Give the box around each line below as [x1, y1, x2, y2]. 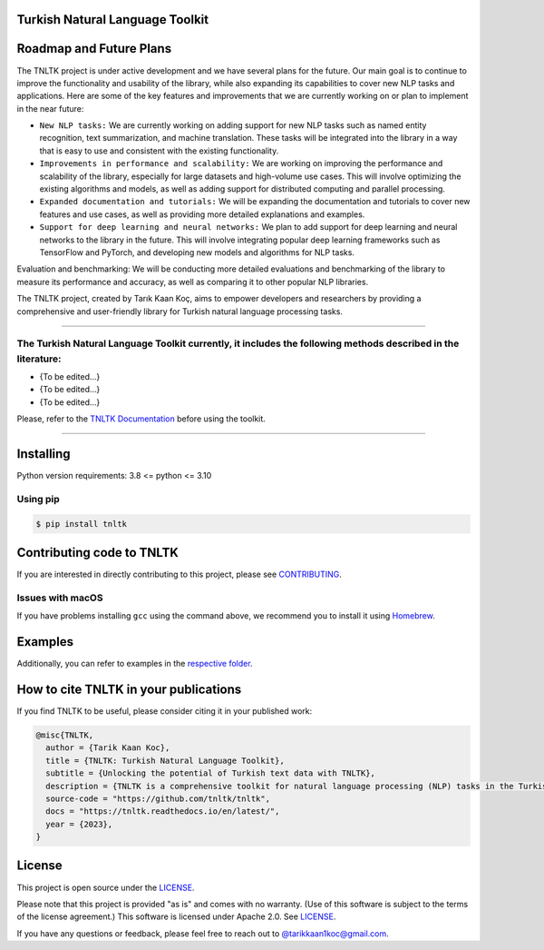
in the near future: [16, 103, 84, 114]
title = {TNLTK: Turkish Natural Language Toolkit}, [45, 755, 285, 766]
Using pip [16, 492, 61, 505]
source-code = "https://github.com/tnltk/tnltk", [45, 793, 271, 804]
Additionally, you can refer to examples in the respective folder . [16, 658, 253, 669]
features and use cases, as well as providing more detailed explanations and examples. [39, 209, 365, 220]
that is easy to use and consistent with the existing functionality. [39, 145, 279, 156]
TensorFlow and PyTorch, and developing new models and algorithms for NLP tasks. [39, 247, 355, 258]
